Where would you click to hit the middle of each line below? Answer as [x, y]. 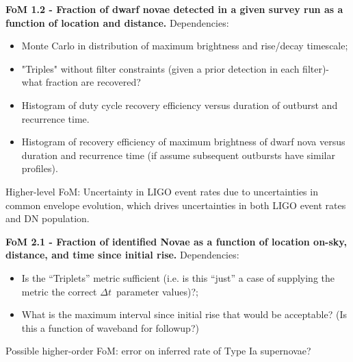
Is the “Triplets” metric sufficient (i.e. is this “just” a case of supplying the [178, 277]
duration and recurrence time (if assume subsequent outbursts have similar [178, 155]
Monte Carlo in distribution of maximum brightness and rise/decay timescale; [185, 46]
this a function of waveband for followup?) [110, 327]
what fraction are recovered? [81, 82]
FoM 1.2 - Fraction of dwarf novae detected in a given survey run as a [174, 9]
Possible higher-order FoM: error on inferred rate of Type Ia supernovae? [158, 351]
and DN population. [48, 218]
